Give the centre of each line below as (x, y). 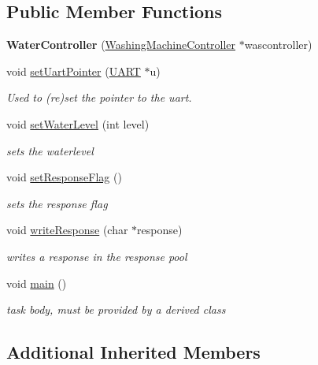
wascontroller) (278, 45)
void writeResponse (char (67, 230)
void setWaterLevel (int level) (78, 123)
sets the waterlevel (50, 150)
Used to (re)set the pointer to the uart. (99, 97)
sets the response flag (57, 203)
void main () (37, 283)
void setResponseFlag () (64, 177)
